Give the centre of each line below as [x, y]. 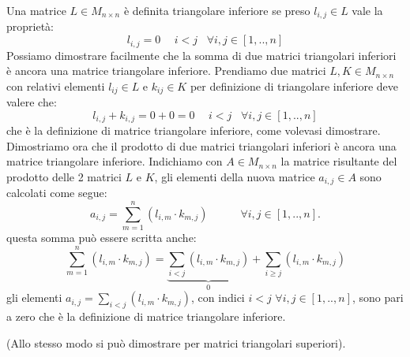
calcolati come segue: [57, 193]
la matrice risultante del [339, 161]
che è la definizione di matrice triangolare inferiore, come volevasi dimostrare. [194, 130]
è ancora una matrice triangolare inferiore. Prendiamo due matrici [166, 71]
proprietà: [30, 26]
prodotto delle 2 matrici [64, 176]
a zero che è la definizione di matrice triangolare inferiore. [146, 316]
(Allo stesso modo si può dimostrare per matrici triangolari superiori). [176, 342]
